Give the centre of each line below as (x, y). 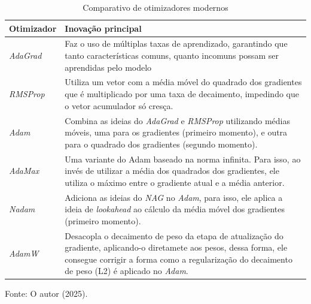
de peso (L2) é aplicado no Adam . (126, 271)
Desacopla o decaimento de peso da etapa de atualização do (174, 235)
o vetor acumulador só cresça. (119, 105)
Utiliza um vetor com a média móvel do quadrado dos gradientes (183, 82)
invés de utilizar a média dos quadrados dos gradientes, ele (172, 171)
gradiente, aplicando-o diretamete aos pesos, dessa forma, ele (176, 247)
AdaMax (24, 171)
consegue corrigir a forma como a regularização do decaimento (179, 259)
